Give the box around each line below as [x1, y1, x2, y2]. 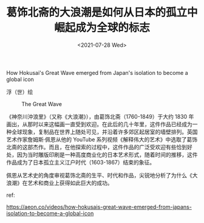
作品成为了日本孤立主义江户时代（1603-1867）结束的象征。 [6, 158, 155, 166]
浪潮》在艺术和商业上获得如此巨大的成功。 [6, 179, 113, 186]
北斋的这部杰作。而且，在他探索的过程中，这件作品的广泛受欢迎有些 [6, 143, 177, 150]
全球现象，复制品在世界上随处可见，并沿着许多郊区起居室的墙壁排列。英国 [11, 128, 198, 135]
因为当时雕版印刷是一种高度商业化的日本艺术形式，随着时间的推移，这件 [16, 150, 198, 158]
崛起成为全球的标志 [53, 21, 150, 35]
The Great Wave [21, 100, 63, 107]
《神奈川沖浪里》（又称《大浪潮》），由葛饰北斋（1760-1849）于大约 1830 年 [6, 113, 194, 120]
